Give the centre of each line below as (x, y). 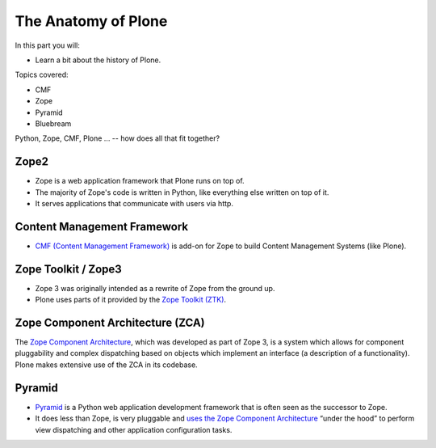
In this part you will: (47, 45)
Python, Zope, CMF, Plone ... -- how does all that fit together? (117, 138)
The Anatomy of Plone (91, 21)
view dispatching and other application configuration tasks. (134, 429)
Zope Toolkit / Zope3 (69, 269)
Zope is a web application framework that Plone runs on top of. (140, 181)
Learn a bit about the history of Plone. (98, 60)
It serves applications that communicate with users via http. (134, 203)
